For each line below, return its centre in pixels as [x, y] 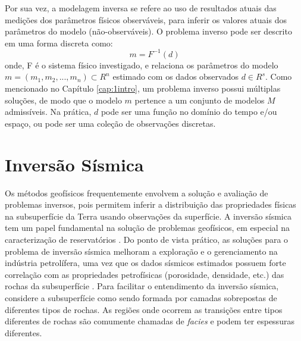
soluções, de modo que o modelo [63, 100]
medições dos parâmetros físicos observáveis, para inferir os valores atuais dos [146, 19]
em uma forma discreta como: [59, 43]
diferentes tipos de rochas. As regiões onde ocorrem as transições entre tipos [144, 309]
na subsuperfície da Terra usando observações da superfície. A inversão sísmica [148, 216]
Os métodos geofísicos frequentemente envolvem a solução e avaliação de [137, 193]
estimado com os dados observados [175, 76]
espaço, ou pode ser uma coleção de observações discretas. [110, 123]
